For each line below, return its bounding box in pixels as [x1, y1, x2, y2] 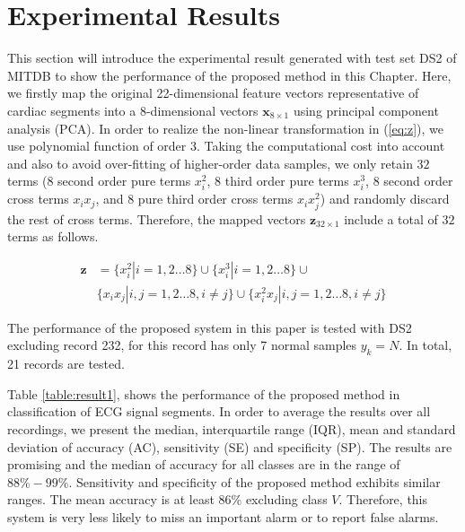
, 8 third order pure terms [206, 171, 349, 190]
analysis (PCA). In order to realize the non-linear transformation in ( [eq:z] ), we [7, 118, 444, 137]
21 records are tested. [7, 354, 125, 373]
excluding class [245, 490, 328, 509]
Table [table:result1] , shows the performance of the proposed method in [7, 384, 400, 403]
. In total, [399, 336, 452, 354]
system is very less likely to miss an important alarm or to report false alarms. [7, 507, 439, 526]
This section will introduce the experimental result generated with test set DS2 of [7, 48, 457, 67]
